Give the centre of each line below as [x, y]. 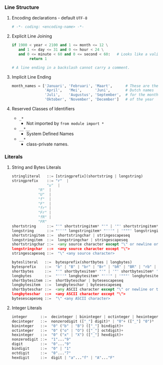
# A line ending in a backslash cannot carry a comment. [71, 67]
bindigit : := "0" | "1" [41, 349]
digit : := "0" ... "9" [41, 344]
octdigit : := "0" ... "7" [41, 353]
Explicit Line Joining [32, 36]
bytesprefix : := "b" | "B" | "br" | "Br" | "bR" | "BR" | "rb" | [84, 267]
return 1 [38, 59]
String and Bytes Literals [36, 167]
